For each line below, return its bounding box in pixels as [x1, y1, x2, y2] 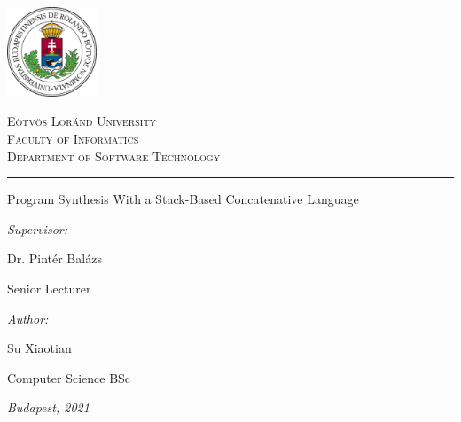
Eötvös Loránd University [7, 112, 157, 130]
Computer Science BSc [7, 368, 131, 387]
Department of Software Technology [7, 146, 221, 165]
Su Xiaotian [7, 339, 72, 357]
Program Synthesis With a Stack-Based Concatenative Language [7, 190, 359, 208]
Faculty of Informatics [7, 129, 139, 147]
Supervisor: [7, 219, 67, 238]
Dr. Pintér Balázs [7, 249, 102, 268]
